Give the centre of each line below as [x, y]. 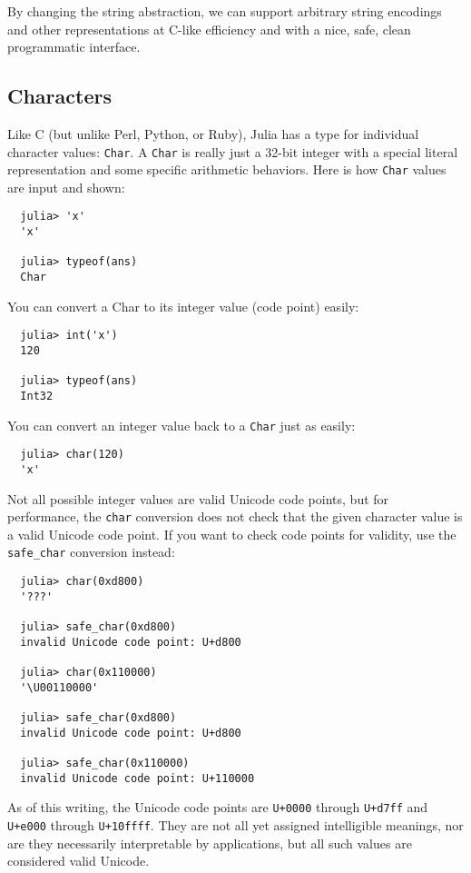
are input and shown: [66, 187]
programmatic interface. [74, 47]
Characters [59, 96]
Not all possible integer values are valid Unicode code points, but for [198, 498]
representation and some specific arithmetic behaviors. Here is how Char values [227, 169]
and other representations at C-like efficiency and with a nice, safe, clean [209, 29]
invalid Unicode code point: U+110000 [137, 778]
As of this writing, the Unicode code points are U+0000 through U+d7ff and [218, 807]
